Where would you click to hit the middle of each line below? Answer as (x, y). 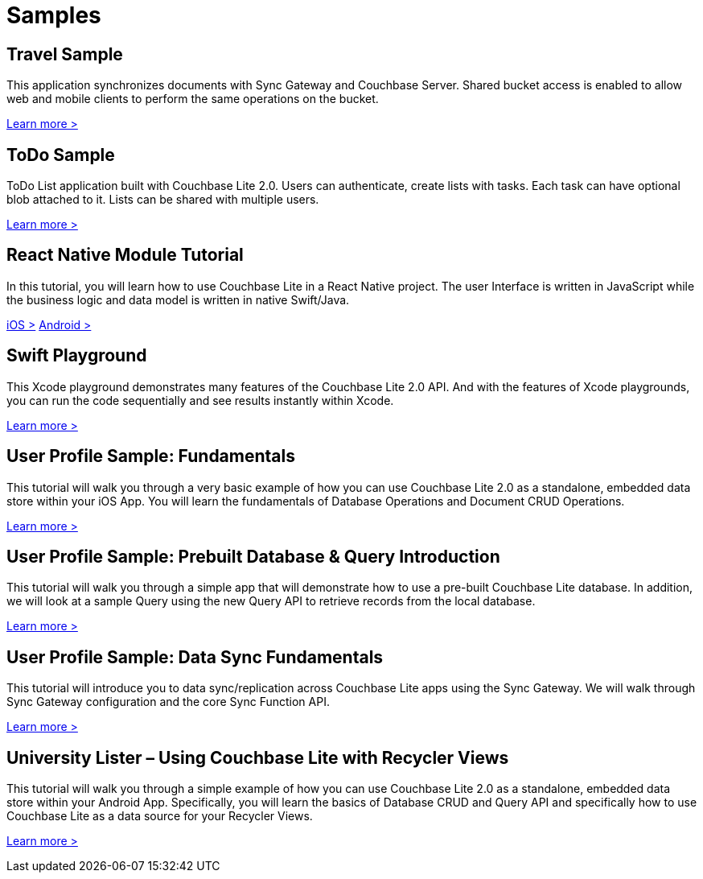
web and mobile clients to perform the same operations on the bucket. (193, 99)
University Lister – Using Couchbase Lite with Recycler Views (258, 757)
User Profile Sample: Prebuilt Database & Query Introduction (253, 556)
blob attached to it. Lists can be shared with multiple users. (163, 200)
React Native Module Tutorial (125, 255)
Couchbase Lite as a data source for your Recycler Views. (160, 816)
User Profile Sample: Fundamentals (151, 456)
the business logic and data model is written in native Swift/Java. (178, 299)
